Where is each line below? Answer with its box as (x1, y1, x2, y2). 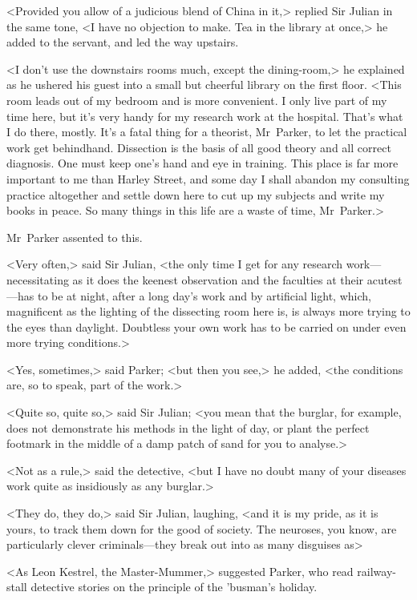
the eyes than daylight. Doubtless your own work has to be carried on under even (6, 318, 407, 335)
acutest (366, 271, 403, 288)
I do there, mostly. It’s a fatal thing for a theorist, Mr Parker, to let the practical (6, 123, 407, 140)
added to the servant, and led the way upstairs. (6, 34, 239, 50)
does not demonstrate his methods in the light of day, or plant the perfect (6, 419, 370, 436)
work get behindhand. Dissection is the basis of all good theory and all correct (6, 139, 391, 155)
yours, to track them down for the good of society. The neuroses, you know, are (6, 520, 397, 537)
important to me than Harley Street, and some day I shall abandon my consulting (6, 170, 410, 187)
